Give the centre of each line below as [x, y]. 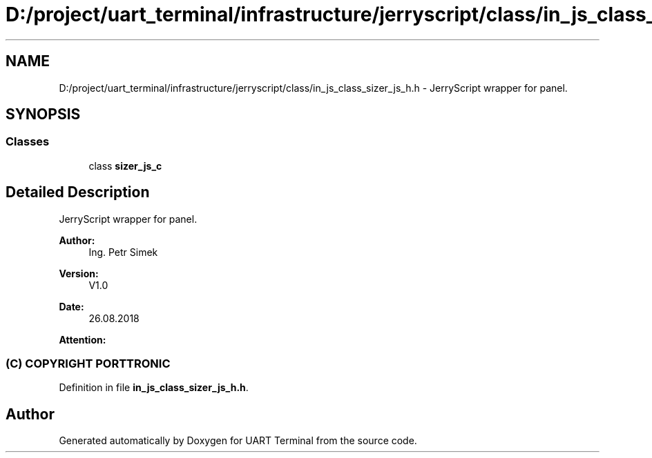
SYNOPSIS [43, 114]
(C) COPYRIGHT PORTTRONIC [88, 364]
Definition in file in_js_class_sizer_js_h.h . [154, 388]
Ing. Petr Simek [123, 252]
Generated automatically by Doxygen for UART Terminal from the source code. [238, 441]
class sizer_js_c [125, 166]
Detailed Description [78, 192]
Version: [79, 273]
